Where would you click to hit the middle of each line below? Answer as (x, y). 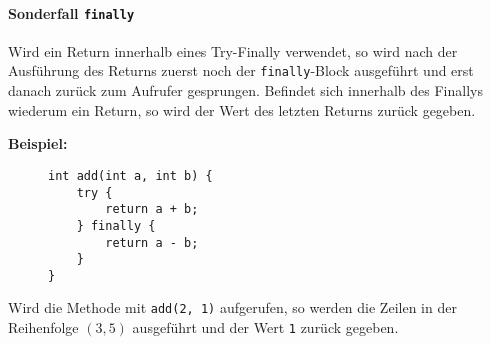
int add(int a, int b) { (130, 175)
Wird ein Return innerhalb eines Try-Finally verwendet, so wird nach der (233, 50)
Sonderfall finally (71, 12)
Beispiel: (38, 143)
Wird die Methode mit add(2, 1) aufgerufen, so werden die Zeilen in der (232, 307)
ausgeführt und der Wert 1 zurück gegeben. (265, 327)
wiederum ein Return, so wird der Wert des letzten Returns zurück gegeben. (242, 109)
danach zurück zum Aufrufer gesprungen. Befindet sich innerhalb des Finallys (245, 90)
